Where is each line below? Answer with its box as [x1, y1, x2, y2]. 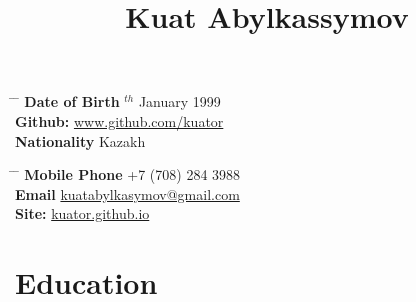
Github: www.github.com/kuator [15, 110, 224, 131]
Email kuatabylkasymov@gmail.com [15, 183, 240, 204]
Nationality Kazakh [15, 130, 146, 151]
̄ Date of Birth [15, 91, 120, 112]
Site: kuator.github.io [15, 203, 150, 224]
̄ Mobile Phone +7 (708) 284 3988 [15, 164, 241, 185]
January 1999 [138, 91, 221, 112]
